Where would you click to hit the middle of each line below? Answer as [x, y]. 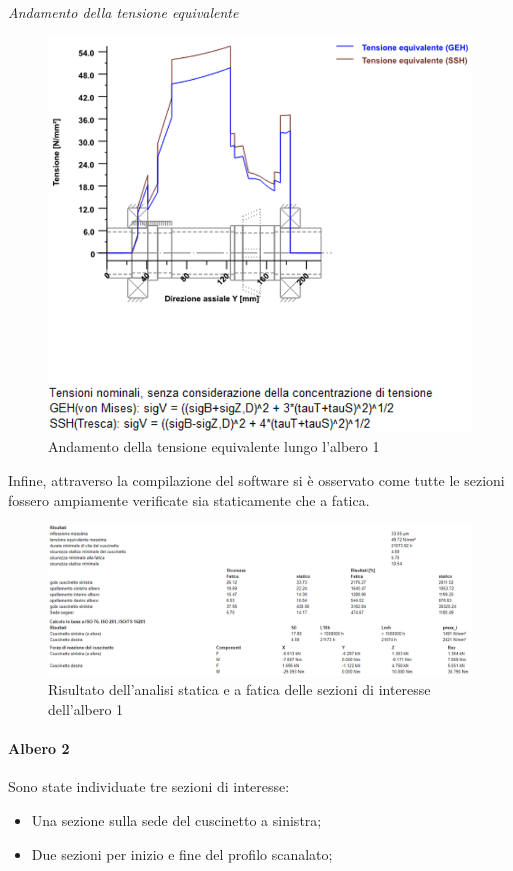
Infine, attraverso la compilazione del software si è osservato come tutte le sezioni [256, 480]
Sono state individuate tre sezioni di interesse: [149, 786]
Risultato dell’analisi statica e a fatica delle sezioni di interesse [239, 689]
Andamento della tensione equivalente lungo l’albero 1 [214, 446]
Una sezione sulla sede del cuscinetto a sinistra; [176, 819]
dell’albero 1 [86, 708]
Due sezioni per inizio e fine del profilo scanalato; [182, 853]
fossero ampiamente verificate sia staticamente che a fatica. [189, 499]
